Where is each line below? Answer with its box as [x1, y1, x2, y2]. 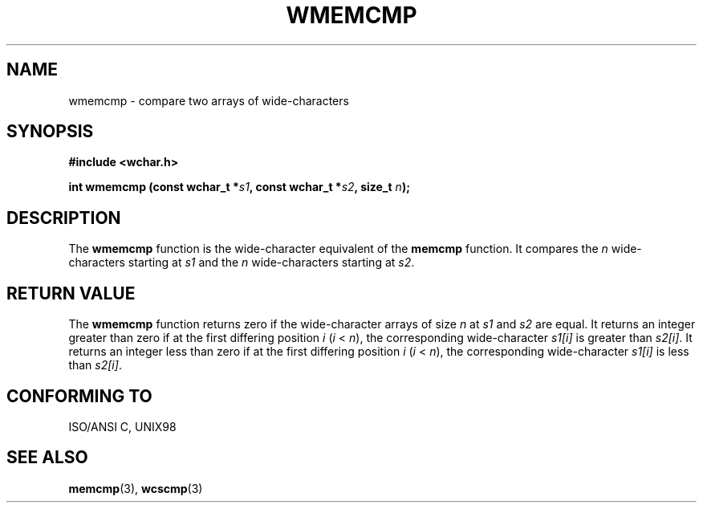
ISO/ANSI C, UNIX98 [68, 419, 177, 434]
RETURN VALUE [6, 283, 136, 303]
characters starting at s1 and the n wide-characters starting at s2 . [68, 255, 415, 270]
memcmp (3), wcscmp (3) [68, 481, 203, 495]
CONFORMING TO [6, 385, 152, 406]
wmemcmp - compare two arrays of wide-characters [68, 93, 349, 108]
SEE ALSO [6, 447, 88, 468]
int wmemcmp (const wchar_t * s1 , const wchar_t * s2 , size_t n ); [68, 180, 410, 194]
